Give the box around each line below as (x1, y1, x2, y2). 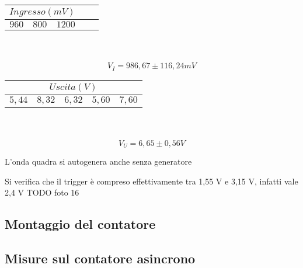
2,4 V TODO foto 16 (5, 186, 79, 199)
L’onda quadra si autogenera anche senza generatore (5, 155, 192, 168)
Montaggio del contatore (5, 215, 156, 233)
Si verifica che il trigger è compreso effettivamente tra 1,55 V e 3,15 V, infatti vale (5, 175, 298, 187)
